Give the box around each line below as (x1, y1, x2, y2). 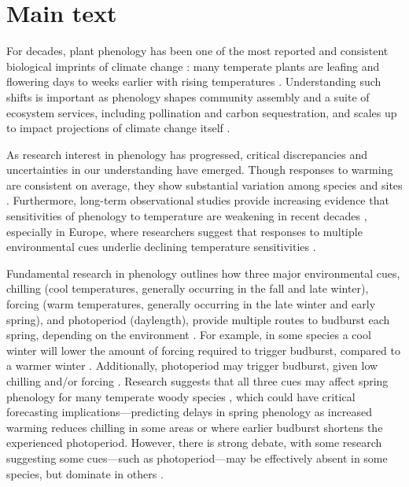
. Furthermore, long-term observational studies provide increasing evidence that (6, 192, 389, 208)
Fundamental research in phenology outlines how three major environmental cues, (6, 264, 400, 281)
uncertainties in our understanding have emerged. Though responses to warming (6, 161, 393, 178)
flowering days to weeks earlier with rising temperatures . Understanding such (6, 73, 381, 90)
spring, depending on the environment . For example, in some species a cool (6, 327, 371, 343)
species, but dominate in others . (6, 465, 164, 481)
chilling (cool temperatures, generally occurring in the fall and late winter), (6, 280, 369, 297)
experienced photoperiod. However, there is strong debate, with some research (6, 434, 382, 451)
